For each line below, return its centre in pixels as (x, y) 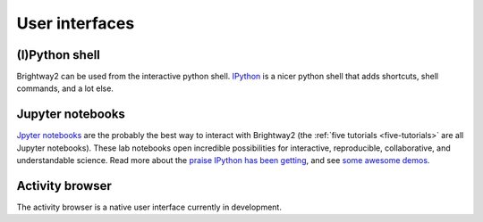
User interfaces (76, 23)
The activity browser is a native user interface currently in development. (149, 207)
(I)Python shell (58, 55)
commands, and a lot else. (65, 88)
